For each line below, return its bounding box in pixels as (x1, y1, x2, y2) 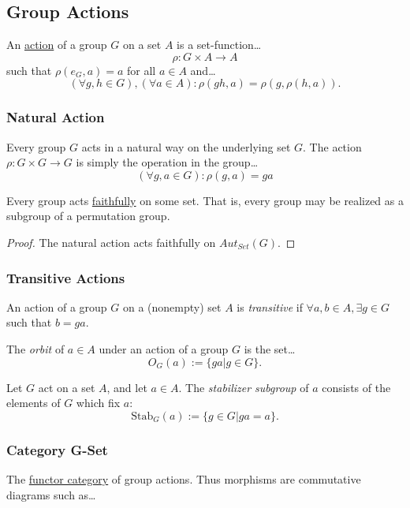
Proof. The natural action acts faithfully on (6, 233, 216, 250)
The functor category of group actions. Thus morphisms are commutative (6, 470, 361, 487)
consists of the (322, 379, 391, 395)
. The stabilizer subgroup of (178, 379, 309, 395)
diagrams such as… (6, 486, 96, 502)
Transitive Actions (6, 267, 125, 287)
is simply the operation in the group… (76, 154, 259, 170)
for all (127, 62, 156, 78)
